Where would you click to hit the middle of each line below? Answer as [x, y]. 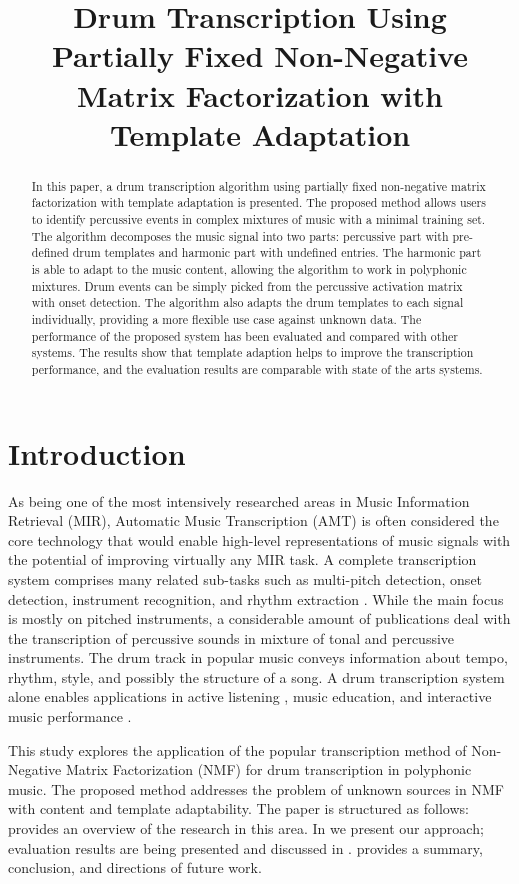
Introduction [97, 452]
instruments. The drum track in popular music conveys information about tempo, [258, 657]
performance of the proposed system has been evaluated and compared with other [244, 335]
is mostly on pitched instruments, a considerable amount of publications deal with [259, 618]
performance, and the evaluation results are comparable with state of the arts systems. [257, 368]
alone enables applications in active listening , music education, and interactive [250, 696]
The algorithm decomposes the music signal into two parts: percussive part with [240, 235]
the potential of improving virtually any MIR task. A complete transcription [242, 559]
